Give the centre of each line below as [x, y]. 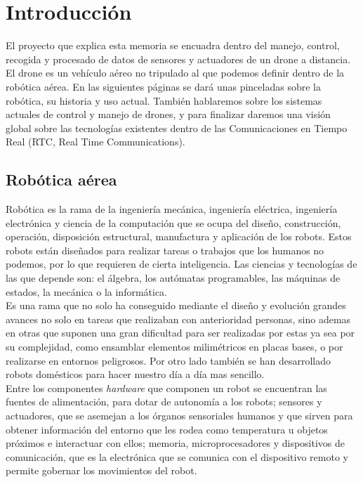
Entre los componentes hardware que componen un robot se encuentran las [166, 387]
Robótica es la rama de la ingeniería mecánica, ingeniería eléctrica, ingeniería [172, 209]
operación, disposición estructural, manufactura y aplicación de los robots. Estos [179, 236]
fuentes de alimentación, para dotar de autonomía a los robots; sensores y [164, 402]
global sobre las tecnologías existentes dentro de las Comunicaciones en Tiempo [177, 128]
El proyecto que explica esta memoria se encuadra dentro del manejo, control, [173, 45]
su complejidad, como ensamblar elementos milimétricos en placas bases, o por [174, 347]
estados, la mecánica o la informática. [87, 291]
